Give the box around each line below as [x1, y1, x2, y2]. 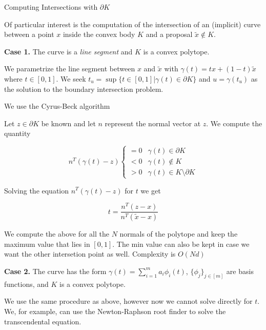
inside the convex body [63, 29, 135, 40]
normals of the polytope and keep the [119, 228, 238, 239]
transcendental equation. [4, 316, 81, 326]
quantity [4, 128, 31, 139]
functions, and [4, 278, 49, 289]
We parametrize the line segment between [4, 63, 135, 74]
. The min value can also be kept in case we [112, 238, 250, 249]
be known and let [41, 118, 96, 128]
